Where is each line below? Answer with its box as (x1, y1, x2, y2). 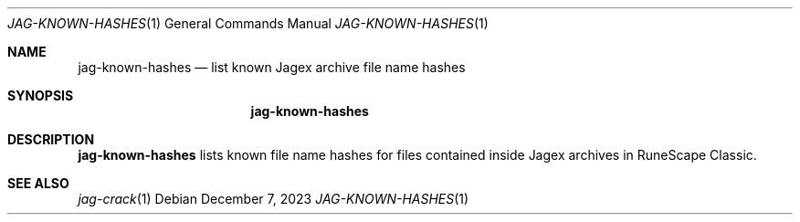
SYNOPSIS (7, 88, 74, 103)
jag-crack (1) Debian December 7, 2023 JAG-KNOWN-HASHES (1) (78, 191, 469, 206)
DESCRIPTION (7, 132, 95, 147)
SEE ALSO (7, 175, 69, 191)
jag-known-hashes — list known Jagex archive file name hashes (78, 59, 466, 75)
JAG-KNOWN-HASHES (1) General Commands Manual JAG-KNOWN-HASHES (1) (7, 16, 489, 31)
